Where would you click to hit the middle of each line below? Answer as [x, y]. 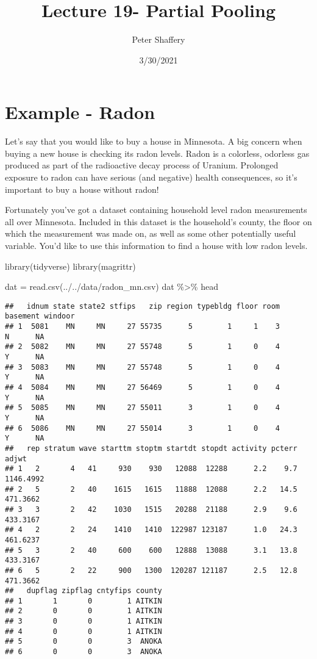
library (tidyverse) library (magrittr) [70, 266]
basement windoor [40, 316]
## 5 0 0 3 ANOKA [84, 642]
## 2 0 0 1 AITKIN [84, 611]
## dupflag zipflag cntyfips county [84, 591]
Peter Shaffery [158, 39]
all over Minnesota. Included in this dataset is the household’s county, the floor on [158, 221]
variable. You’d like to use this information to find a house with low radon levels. [156, 245]
